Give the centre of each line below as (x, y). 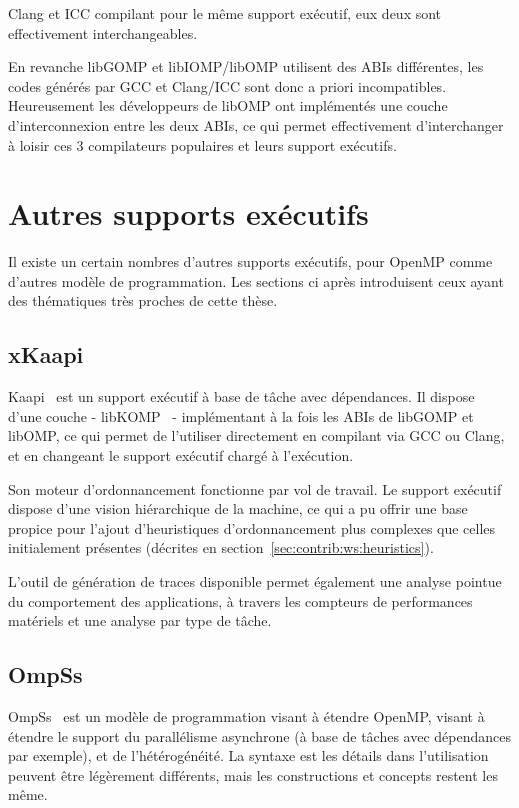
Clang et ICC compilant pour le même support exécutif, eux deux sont (225, 13)
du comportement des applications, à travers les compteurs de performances (240, 600)
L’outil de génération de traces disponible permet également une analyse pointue (255, 581)
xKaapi (46, 354)
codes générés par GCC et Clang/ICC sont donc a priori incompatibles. (227, 85)
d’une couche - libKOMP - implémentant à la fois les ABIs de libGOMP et (241, 415)
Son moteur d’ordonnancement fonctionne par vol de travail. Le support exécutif (255, 488)
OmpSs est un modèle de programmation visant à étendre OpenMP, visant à (246, 716)
